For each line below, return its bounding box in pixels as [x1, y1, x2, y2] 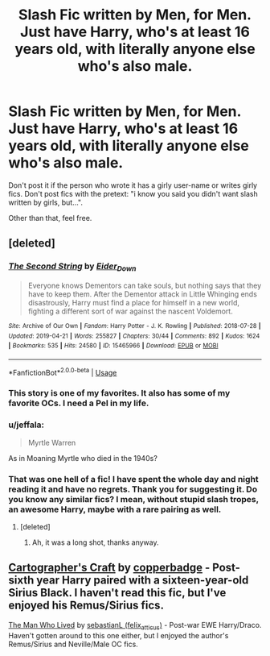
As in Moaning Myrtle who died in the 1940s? [8, 453, 158, 463]
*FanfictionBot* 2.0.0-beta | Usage [8, 366, 117, 377]
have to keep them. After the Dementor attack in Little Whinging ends [27, 289, 257, 299]
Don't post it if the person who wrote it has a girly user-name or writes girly [8, 180, 258, 190]
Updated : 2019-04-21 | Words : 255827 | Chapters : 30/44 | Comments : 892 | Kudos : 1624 [8, 332, 260, 340]
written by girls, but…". [8, 197, 83, 207]
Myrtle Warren [27, 438, 76, 447]
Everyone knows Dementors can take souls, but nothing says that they [27, 280, 262, 290]
